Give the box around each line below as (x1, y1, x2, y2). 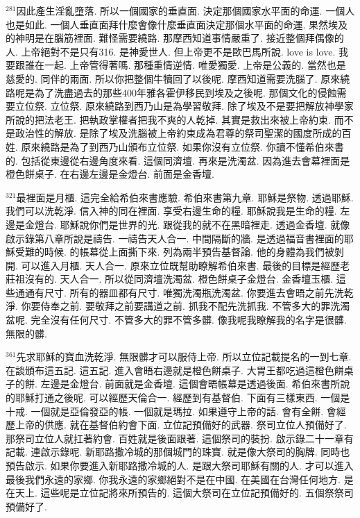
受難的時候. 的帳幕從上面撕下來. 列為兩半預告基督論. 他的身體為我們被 (15, 244, 334, 259)
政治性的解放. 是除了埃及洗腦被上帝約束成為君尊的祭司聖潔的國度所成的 (15, 126, 342, 140)
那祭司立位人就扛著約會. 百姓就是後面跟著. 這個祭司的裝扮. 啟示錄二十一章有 (6, 431, 354, 445)
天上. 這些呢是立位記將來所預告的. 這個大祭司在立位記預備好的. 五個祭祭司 (15, 485, 354, 500)
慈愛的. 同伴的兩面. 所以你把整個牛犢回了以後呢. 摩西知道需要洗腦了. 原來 (6, 71, 341, 85)
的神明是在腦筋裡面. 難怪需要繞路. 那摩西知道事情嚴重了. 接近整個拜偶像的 (6, 31, 344, 45)
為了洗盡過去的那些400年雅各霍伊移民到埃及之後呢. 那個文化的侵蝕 (34, 85, 337, 99)
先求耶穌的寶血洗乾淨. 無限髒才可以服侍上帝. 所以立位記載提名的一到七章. (16, 349, 352, 364)
